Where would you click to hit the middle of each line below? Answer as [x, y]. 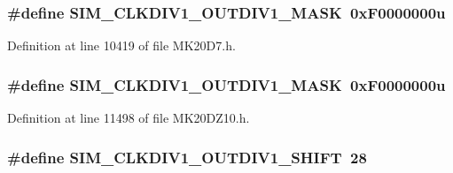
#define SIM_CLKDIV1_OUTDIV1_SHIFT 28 [187, 157]
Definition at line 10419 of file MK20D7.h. [121, 45]
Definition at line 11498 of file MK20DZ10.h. [129, 118]
